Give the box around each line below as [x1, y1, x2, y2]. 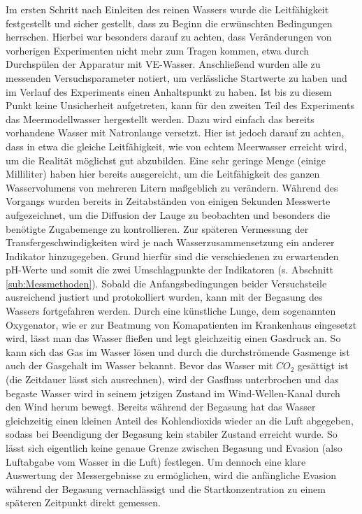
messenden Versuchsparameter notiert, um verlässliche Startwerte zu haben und [6, 70, 347, 85]
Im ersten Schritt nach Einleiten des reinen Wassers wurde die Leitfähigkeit [6, 2, 329, 16]
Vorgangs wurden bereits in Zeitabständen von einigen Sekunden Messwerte [6, 194, 331, 208]
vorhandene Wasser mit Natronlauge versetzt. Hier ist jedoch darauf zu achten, [6, 125, 345, 140]
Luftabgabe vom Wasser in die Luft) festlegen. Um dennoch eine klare [6, 454, 306, 469]
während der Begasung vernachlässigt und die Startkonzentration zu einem [6, 481, 326, 496]
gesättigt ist [298, 358, 349, 373]
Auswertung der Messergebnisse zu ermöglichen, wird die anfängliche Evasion [6, 468, 336, 483]
